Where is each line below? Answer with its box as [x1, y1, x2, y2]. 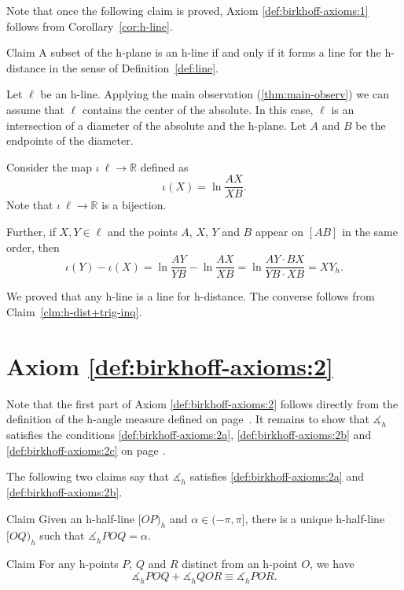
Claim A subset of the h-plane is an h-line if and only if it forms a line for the [6, 44, 381, 61]
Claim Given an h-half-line [6, 510, 135, 526]
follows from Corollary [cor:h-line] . [6, 17, 173, 34]
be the [355, 116, 386, 133]
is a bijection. [101, 197, 167, 213]
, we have [310, 555, 354, 572]
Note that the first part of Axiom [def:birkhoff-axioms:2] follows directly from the [6, 395, 398, 411]
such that [39, 527, 85, 544]
